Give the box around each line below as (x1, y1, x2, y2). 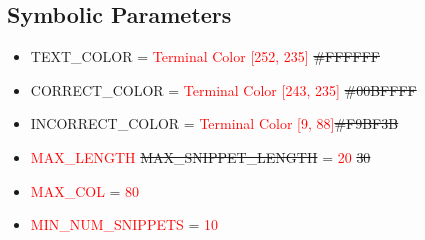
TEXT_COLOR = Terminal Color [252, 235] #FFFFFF (30, 46, 380, 67)
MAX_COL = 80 (30, 180, 140, 201)
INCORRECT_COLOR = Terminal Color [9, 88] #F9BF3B (30, 113, 399, 134)
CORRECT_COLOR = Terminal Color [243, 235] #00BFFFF (30, 79, 417, 100)
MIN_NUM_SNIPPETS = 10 (30, 214, 219, 235)
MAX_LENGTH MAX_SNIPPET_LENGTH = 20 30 (30, 146, 371, 167)
